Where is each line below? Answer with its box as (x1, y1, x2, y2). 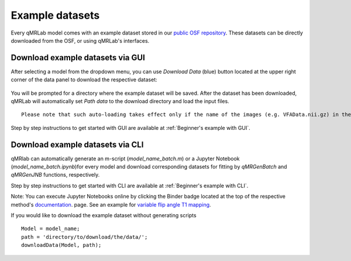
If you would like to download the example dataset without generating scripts (11, 212, 197, 219)
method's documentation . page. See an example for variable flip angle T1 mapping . (11, 201, 211, 208)
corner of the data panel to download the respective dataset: (11, 76, 157, 83)
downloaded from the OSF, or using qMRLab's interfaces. (11, 37, 150, 44)
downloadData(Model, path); (21, 242, 102, 249)
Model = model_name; (21, 225, 80, 232)
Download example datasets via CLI (11, 139, 144, 149)
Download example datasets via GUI (11, 53, 146, 63)
